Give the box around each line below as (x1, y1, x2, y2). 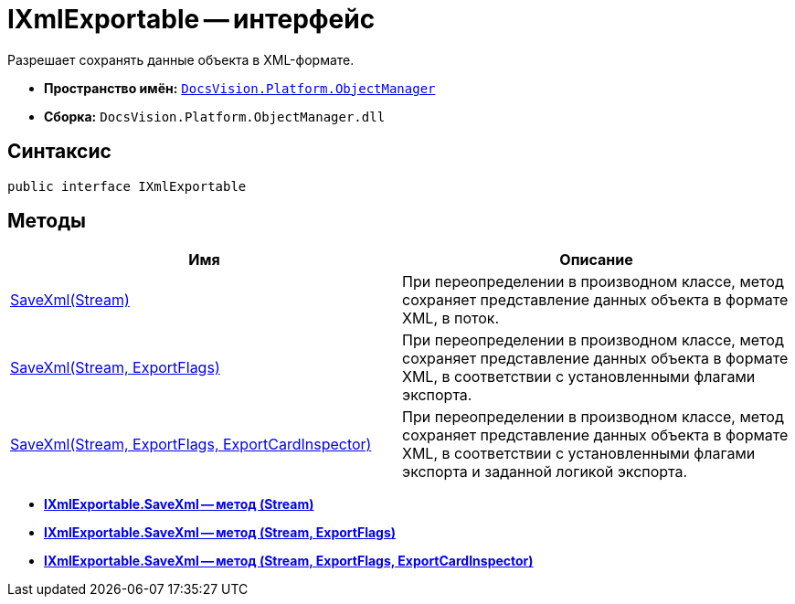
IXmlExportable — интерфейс (7, 4, 376, 35)
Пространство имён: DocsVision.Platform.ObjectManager (44, 79, 436, 96)
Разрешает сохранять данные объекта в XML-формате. (7, 51, 355, 68)
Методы (7, 209, 86, 233)
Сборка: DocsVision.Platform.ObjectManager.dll (44, 108, 386, 124)
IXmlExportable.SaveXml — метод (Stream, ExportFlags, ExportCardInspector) (44, 553, 534, 569)
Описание (559, 250, 633, 270)
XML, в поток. (402, 309, 500, 328)
